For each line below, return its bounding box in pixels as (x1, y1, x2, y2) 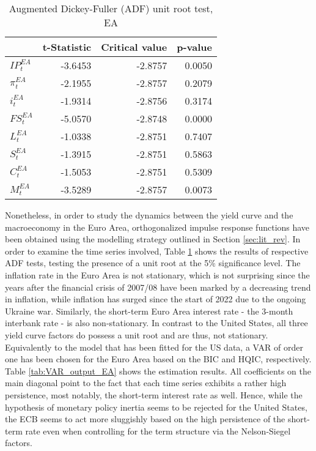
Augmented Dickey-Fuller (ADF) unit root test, (9, 1, 213, 15)
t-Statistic (42, 40, 92, 54)
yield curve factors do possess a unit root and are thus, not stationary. (5, 328, 268, 341)
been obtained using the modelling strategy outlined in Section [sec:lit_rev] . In (5, 233, 301, 245)
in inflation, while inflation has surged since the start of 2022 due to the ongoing (5, 293, 306, 305)
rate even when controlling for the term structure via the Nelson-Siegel (25, 424, 291, 437)
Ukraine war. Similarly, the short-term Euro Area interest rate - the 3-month (5, 304, 293, 317)
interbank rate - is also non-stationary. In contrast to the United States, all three (5, 316, 308, 329)
